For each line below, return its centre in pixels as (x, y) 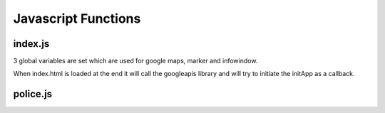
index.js (31, 44)
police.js (33, 94)
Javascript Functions (77, 18)
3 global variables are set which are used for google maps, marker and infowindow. (135, 61)
